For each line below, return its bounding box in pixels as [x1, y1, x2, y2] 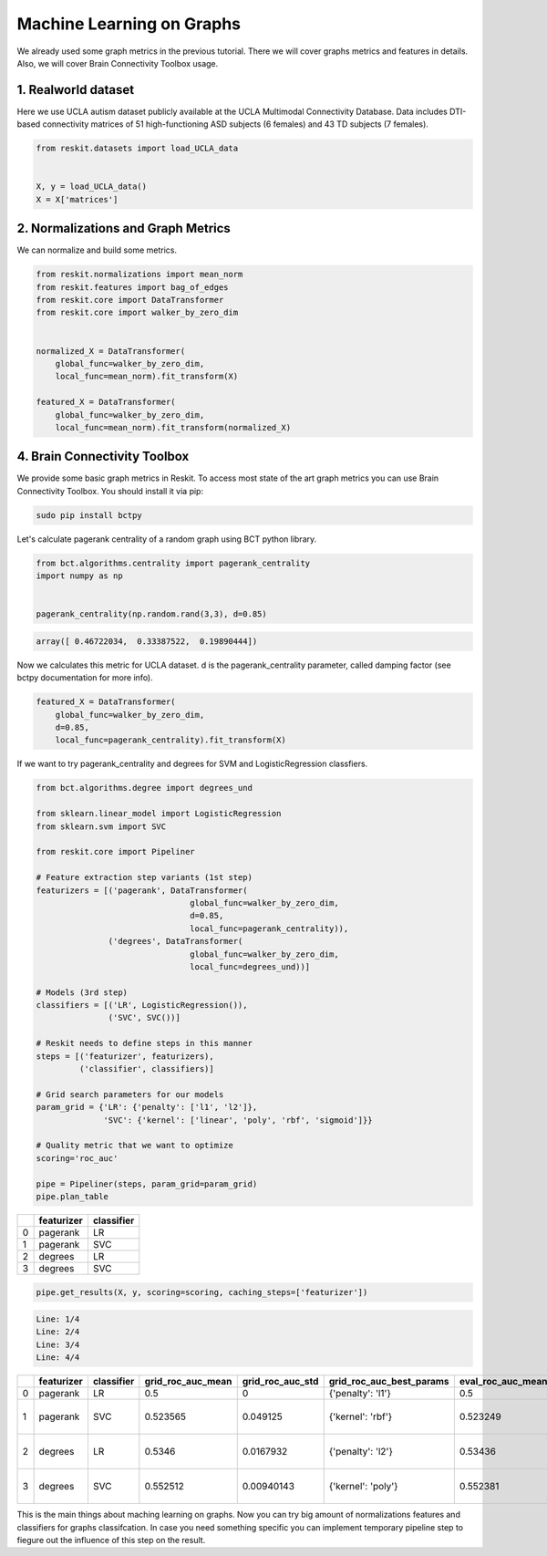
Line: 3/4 [36, 1339, 80, 1350]
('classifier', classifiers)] [78, 1063, 214, 1074]
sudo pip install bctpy [36, 510, 143, 520]
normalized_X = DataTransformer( [36, 346, 186, 356]
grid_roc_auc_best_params [328, 1375, 450, 1388]
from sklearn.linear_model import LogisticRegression [36, 808, 282, 819]
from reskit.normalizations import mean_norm [36, 269, 243, 280]
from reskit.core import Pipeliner [36, 846, 195, 857]
